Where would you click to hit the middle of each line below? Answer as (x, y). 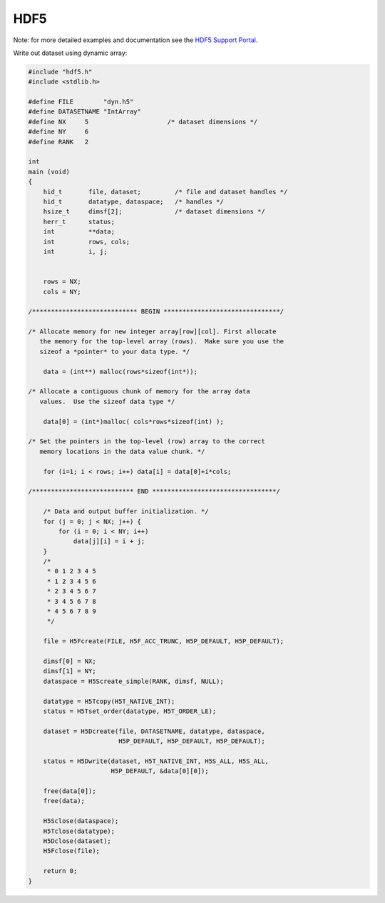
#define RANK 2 (58, 142)
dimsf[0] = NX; (70, 661)
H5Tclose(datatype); (79, 831)
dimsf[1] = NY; (70, 671)
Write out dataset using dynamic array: (70, 53)
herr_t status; (79, 222)
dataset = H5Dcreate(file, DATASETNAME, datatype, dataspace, (154, 731)
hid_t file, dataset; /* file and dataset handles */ (165, 192)
